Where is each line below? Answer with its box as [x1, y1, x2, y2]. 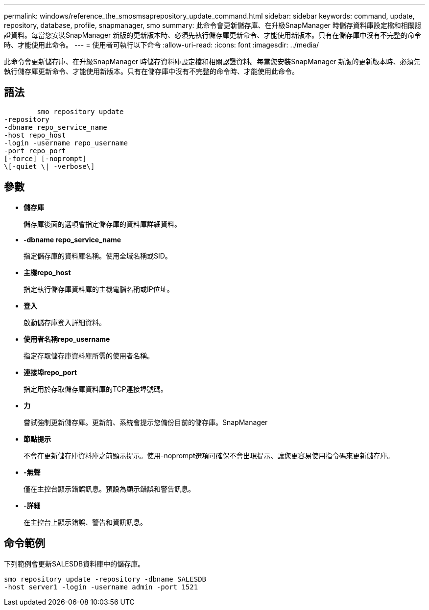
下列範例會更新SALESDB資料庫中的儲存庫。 [4, 559, 145, 568]
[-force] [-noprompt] [4, 154, 87, 163]
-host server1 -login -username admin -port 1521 [4, 583, 198, 591]
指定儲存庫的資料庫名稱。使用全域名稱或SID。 [24, 251, 172, 260]
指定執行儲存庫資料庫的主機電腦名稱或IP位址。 [24, 284, 174, 293]
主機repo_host [24, 268, 71, 277]
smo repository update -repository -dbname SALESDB [4, 575, 207, 583]
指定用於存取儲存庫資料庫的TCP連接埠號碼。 [24, 384, 167, 393]
